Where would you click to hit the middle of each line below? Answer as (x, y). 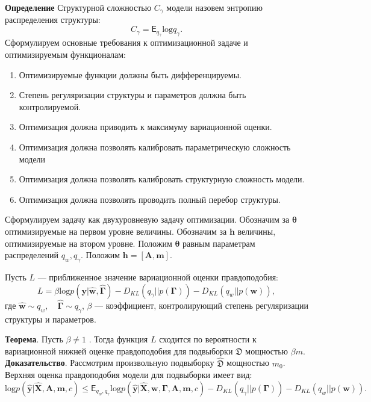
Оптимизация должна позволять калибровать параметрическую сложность (155, 147)
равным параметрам (219, 243)
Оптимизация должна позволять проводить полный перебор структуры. (150, 199)
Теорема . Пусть (34, 339)
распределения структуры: (53, 20)
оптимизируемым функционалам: (65, 54)
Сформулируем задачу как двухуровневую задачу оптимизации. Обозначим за (147, 219)
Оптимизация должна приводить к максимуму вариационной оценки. (145, 127)
